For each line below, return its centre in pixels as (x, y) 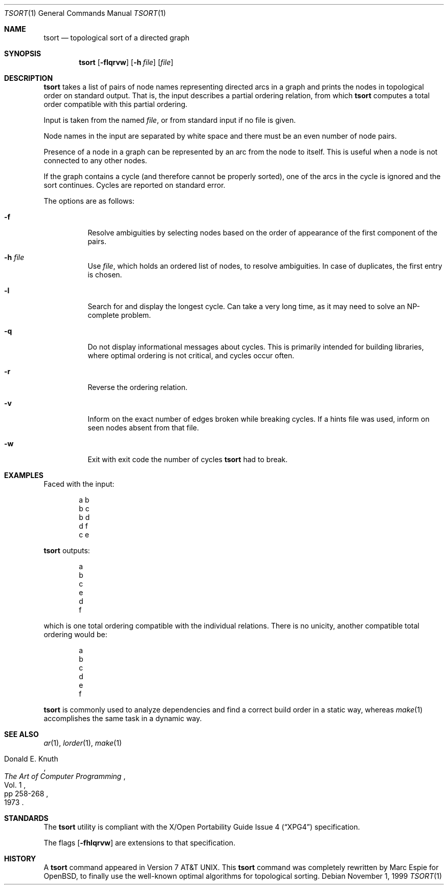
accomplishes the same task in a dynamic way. (123, 718)
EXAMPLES (24, 475)
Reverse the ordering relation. (138, 387)
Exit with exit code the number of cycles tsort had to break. (188, 459)
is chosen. (105, 275)
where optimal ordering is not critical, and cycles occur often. (191, 355)
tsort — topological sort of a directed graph (117, 38)
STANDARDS (26, 818)
